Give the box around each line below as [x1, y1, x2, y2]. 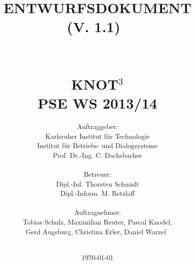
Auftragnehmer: [74, 207, 121, 217]
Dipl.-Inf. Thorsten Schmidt [56, 178, 139, 189]
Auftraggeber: [77, 121, 118, 132]
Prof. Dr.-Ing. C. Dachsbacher [53, 150, 142, 160]
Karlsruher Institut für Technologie [45, 131, 150, 141]
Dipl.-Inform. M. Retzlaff [60, 188, 135, 198]
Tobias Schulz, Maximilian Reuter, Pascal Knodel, [23, 217, 172, 226]
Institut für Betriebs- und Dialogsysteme [37, 140, 158, 151]
